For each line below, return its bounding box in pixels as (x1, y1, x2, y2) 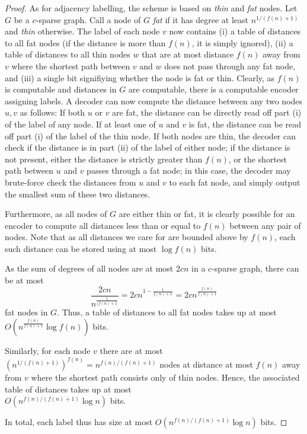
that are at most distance (142, 48, 234, 60)
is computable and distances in (5, 83, 117, 95)
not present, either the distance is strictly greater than (5, 152, 203, 165)
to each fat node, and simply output (169, 175, 300, 188)
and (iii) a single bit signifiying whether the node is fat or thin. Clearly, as (5, 71, 275, 84)
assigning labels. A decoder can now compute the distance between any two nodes (5, 94, 303, 107)
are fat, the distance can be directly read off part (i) (112, 106, 302, 119)
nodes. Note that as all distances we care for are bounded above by (5, 231, 248, 243)
